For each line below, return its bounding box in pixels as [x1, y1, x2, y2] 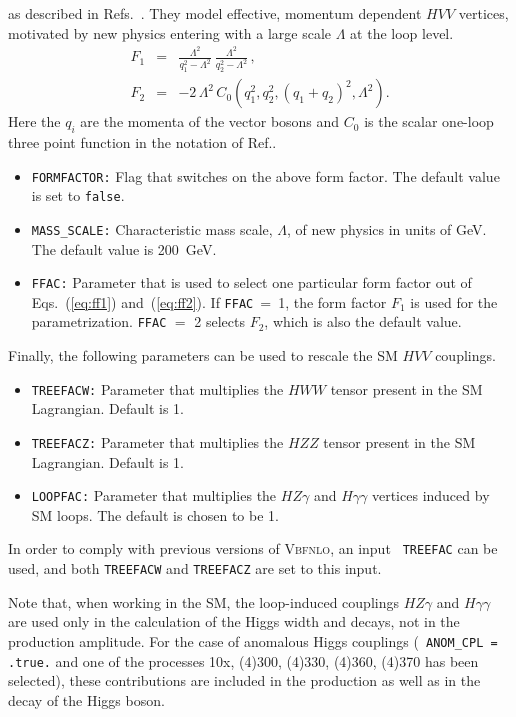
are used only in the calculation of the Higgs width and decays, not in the [8, 611, 460, 632]
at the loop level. [350, 22, 454, 43]
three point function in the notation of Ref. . [8, 131, 277, 152]
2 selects [194, 311, 245, 332]
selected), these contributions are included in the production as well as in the [8, 670, 481, 691]
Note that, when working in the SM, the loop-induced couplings [8, 591, 399, 612]
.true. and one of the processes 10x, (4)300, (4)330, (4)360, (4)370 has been [8, 650, 479, 671]
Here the [8, 111, 61, 132]
